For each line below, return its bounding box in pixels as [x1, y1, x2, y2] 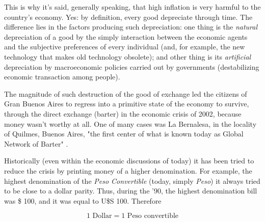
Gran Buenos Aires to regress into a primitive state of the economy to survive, [4, 98, 249, 109]
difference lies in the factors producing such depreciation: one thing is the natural [4, 21, 258, 32]
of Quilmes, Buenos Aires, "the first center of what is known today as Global [4, 128, 244, 139]
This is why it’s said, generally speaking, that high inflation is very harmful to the [4, 2, 261, 12]
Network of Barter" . [4, 138, 68, 149]
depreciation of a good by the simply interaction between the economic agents [4, 31, 248, 42]
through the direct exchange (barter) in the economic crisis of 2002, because [4, 108, 242, 119]
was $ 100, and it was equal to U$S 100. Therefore [4, 195, 162, 206]
